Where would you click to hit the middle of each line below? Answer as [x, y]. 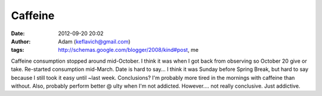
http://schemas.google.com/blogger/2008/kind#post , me [129, 50]
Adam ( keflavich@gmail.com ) [94, 41]
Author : [21, 41]
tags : [18, 50]
